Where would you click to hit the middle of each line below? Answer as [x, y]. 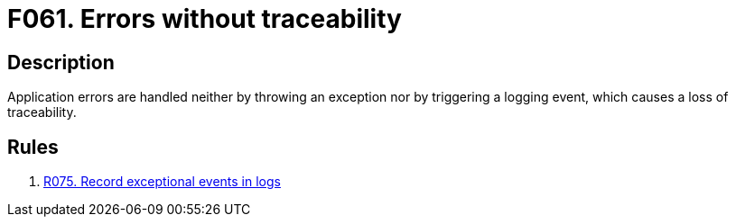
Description [61, 62]
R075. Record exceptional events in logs [162, 182]
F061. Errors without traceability [205, 19]
